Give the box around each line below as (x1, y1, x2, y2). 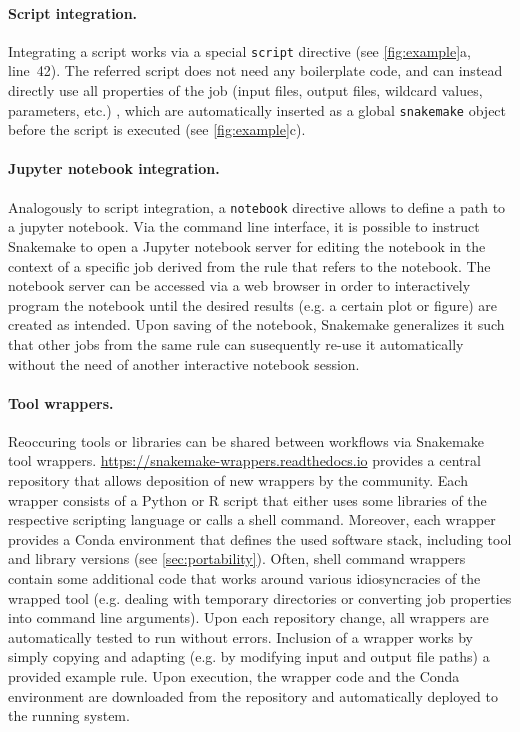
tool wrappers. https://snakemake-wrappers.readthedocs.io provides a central (8, 450, 481, 471)
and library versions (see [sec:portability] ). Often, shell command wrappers (8, 548, 466, 569)
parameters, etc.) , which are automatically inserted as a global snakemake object (8, 99, 507, 120)
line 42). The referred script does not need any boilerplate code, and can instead (8, 60, 503, 81)
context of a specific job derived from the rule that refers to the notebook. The (8, 255, 491, 276)
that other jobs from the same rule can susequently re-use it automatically (8, 333, 464, 354)
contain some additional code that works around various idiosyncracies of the (8, 568, 481, 589)
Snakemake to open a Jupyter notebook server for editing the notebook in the (8, 235, 486, 256)
